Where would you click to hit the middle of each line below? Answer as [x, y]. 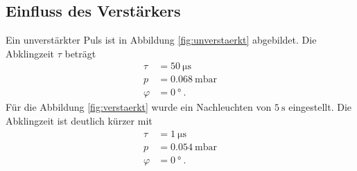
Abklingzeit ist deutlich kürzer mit [79, 121]
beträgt [80, 53]
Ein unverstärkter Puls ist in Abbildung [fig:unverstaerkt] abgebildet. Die [161, 40]
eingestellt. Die [320, 107]
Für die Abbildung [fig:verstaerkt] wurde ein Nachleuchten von [139, 107]
